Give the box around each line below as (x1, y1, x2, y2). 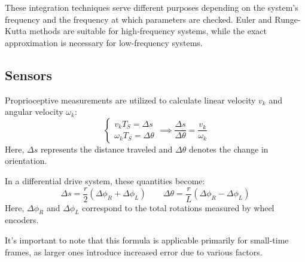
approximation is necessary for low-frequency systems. (5, 36, 203, 48)
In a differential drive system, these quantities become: (5, 174, 205, 187)
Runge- (274, 13, 301, 25)
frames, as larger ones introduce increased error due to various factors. (5, 245, 263, 258)
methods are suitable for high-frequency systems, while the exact (29, 25, 267, 37)
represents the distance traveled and (40, 142, 173, 155)
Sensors (5, 65, 53, 84)
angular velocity (5, 105, 63, 118)
